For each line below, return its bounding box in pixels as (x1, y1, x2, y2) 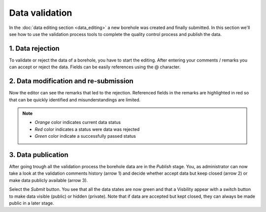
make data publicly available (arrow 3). (9, 177, 88, 183)
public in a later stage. (9, 200, 54, 206)
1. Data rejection (9, 44, 60, 53)
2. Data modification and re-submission (9, 77, 134, 86)
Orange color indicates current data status (34, 120, 121, 125)
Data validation (9, 7, 72, 18)
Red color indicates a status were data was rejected (34, 126, 140, 132)
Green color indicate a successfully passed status (34, 133, 136, 139)
